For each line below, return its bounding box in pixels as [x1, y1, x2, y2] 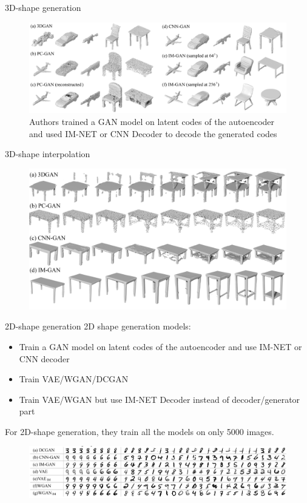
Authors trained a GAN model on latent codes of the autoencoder [29, 115, 275, 128]
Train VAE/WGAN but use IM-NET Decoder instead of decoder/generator [19, 393, 300, 405]
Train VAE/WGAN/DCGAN [19, 373, 129, 385]
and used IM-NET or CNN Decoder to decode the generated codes [29, 127, 277, 140]
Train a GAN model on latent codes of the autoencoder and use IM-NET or [19, 340, 302, 353]
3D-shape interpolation [5, 147, 90, 160]
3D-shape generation [5, 1, 81, 13]
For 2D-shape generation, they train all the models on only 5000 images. [5, 425, 274, 437]
